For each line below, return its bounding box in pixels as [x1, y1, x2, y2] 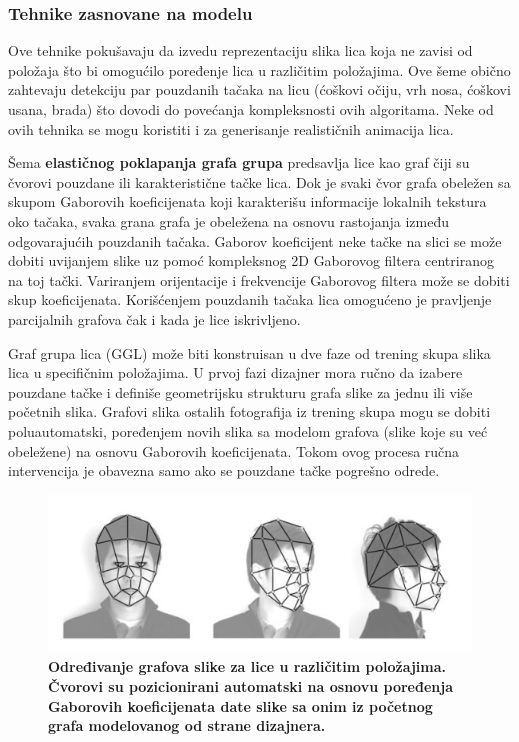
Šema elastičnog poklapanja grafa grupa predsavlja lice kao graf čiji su [8, 152, 470, 173]
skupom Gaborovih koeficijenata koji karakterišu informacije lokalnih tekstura [8, 191, 487, 212]
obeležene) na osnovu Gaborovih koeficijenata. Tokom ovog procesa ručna [8, 440, 460, 461]
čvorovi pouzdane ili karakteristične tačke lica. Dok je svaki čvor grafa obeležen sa [8, 171, 511, 192]
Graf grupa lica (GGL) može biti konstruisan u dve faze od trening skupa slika [8, 342, 491, 363]
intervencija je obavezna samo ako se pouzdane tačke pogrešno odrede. [8, 460, 440, 481]
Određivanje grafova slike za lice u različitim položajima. [48, 656, 447, 677]
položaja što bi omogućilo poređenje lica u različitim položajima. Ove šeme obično [8, 59, 511, 80]
